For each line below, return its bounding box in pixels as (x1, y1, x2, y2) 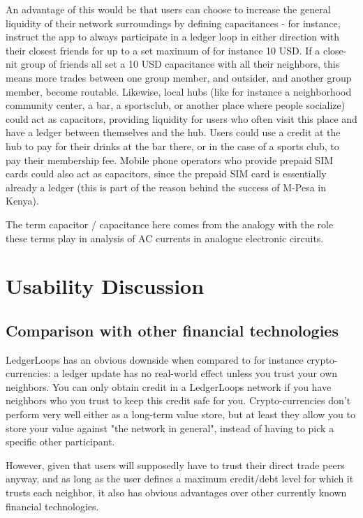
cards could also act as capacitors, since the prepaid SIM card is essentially (6, 166, 327, 181)
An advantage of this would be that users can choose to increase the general (6, 2, 331, 16)
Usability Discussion (6, 272, 205, 300)
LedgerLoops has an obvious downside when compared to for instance (6, 352, 304, 367)
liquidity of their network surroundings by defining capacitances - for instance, (6, 15, 341, 30)
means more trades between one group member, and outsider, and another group (6, 70, 352, 84)
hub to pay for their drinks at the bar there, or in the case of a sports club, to (6, 138, 339, 153)
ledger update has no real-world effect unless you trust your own (62, 366, 338, 380)
